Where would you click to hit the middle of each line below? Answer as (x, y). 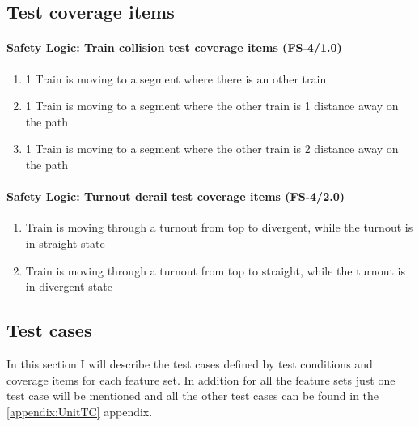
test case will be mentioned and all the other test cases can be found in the (193, 396)
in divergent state (69, 286)
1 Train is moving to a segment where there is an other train (176, 78)
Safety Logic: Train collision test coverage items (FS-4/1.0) (174, 47)
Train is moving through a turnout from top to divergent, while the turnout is (219, 227)
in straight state (65, 243)
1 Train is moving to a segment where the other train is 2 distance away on (212, 149)
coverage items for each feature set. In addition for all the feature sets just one (201, 379)
